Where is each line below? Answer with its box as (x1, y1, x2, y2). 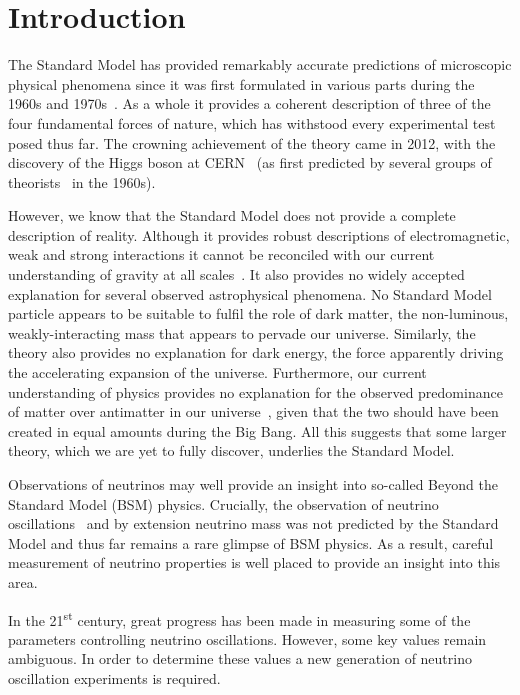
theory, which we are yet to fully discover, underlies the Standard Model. (8, 440, 455, 461)
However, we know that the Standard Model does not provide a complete (8, 205, 456, 226)
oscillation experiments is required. (8, 668, 221, 688)
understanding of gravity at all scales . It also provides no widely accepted (8, 264, 465, 285)
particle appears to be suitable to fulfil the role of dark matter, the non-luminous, (8, 303, 509, 324)
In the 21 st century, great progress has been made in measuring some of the (8, 606, 471, 630)
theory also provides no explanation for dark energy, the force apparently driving (8, 342, 504, 363)
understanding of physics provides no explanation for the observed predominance (8, 381, 503, 402)
